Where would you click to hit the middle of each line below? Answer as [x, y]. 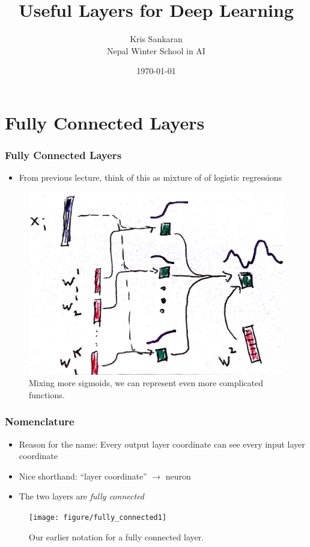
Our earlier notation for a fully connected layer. [117, 536]
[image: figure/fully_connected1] [98, 517]
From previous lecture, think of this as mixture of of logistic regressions [150, 177]
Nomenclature [40, 421]
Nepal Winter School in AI [156, 50]
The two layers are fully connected [81, 496]
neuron [178, 476]
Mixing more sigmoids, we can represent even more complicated [146, 383]
